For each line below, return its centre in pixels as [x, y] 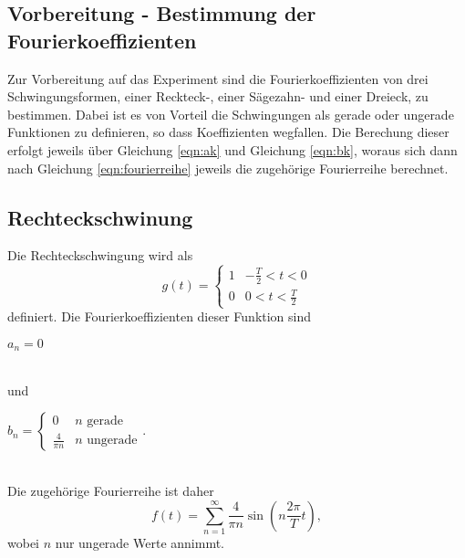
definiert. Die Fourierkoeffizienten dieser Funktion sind [160, 316]
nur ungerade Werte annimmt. [139, 542]
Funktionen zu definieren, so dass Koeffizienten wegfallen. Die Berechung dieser [228, 132]
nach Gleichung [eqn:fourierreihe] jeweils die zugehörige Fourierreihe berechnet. [228, 168]
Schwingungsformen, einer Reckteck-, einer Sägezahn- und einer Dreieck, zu [218, 96]
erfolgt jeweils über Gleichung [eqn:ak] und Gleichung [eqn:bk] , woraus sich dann [232, 149]
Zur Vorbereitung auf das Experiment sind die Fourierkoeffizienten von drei [218, 78]
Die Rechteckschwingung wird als [100, 255]
